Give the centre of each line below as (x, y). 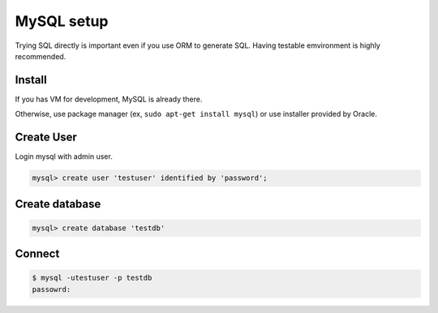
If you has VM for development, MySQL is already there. (109, 99)
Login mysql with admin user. (64, 156)
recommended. (41, 56)
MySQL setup (62, 21)
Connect (37, 254)
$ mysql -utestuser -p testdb (92, 278)
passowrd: (52, 289)
